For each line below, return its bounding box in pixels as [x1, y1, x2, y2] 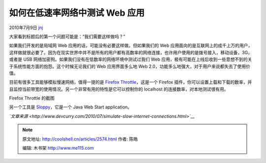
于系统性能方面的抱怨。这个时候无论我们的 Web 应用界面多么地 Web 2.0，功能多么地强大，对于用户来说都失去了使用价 [9, 63, 251, 69]
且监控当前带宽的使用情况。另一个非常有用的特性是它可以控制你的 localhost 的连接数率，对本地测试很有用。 [9, 86, 229, 92]
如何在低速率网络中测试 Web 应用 [9, 7, 145, 18]
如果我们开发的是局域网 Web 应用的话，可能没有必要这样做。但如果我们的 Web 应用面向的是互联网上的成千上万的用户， [9, 42, 253, 49]
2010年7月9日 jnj [9, 25, 43, 31]
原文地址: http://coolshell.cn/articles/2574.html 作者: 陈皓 [22, 136, 138, 142]
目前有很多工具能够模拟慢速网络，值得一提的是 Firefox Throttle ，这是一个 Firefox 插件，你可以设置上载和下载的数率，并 [9, 79, 252, 85]
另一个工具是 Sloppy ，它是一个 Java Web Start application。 [9, 104, 133, 110]
